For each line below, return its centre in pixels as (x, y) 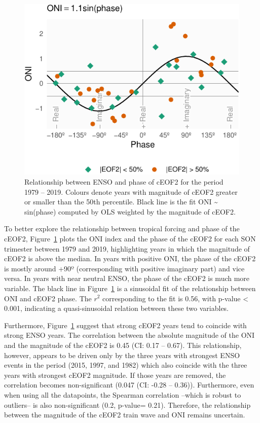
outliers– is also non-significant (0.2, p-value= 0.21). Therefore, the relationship (127, 404)
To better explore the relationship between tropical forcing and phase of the (122, 228)
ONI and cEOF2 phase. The (48, 298)
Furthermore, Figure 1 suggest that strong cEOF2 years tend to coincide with (125, 325)
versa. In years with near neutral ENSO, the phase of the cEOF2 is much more (127, 278)
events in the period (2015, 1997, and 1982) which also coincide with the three (126, 365)
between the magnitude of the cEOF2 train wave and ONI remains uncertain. (125, 415)
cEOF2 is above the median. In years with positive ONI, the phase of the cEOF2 (130, 258)
